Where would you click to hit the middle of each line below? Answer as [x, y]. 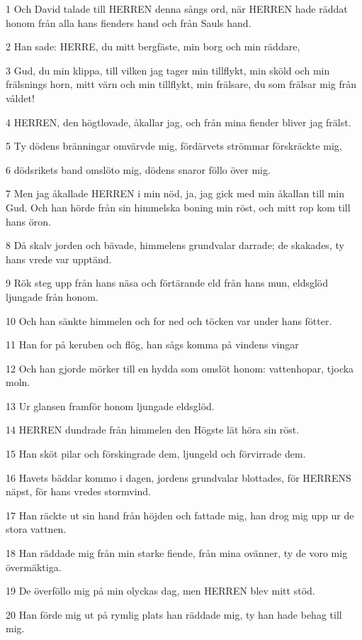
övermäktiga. [34, 567]
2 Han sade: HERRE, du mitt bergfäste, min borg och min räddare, [153, 46]
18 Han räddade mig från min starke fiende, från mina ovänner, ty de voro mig [177, 553]
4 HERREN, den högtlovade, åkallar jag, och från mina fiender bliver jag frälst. [179, 122]
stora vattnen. [36, 529]
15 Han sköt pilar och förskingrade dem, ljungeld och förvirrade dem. [156, 454]
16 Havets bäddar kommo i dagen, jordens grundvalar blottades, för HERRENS [179, 477]
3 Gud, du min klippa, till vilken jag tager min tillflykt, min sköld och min [168, 70]
